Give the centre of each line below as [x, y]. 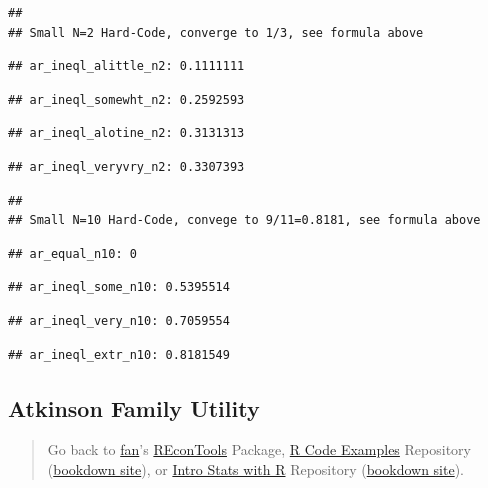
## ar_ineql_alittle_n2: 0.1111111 [126, 66]
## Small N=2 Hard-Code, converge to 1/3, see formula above [216, 32]
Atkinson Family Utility [134, 407]
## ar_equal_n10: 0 [72, 253]
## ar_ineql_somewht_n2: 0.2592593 [126, 99]
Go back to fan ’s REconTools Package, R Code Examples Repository [259, 449]
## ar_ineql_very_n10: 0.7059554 [119, 320]
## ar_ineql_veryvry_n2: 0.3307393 [126, 166]
